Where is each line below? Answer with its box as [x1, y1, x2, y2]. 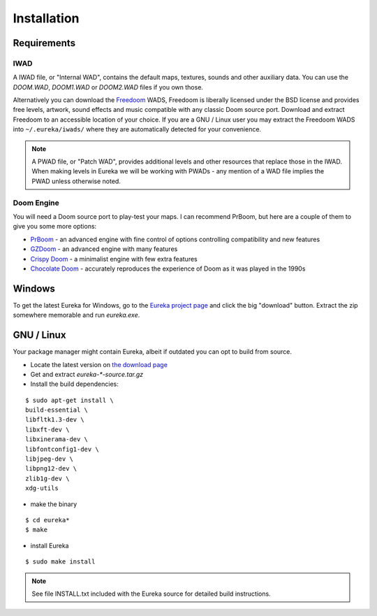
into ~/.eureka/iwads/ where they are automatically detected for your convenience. [13, 125, 262, 134]
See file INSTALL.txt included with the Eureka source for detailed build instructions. [31, 589, 272, 598]
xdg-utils [25, 485, 59, 492]
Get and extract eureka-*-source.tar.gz [30, 370, 144, 378]
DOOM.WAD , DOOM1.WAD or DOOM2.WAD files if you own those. [13, 83, 204, 91]
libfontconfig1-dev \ [25, 445, 99, 453]
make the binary [30, 500, 77, 508]
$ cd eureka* [25, 516, 70, 524]
